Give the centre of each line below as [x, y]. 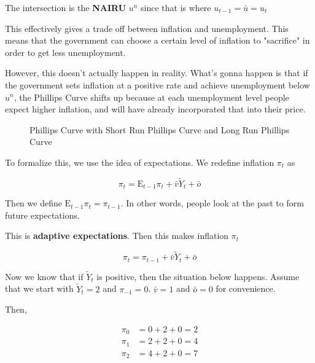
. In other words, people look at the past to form [212, 203]
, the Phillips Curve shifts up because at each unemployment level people [151, 97]
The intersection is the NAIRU [66, 7]
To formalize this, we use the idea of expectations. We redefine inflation [140, 162]
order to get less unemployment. [65, 52]
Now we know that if [44, 276]
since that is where [176, 7]
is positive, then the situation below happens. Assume [198, 276]
